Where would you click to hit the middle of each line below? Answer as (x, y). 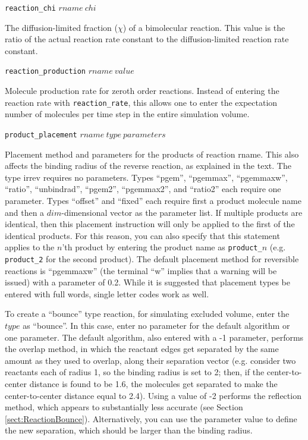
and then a (25, 212)
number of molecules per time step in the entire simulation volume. (127, 114)
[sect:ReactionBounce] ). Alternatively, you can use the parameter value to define (151, 418)
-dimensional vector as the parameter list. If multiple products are (182, 212)
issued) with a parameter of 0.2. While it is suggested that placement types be (148, 282)
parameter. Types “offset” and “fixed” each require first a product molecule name (153, 200)
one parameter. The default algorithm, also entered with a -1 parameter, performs (154, 337)
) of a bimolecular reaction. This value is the (204, 27)
